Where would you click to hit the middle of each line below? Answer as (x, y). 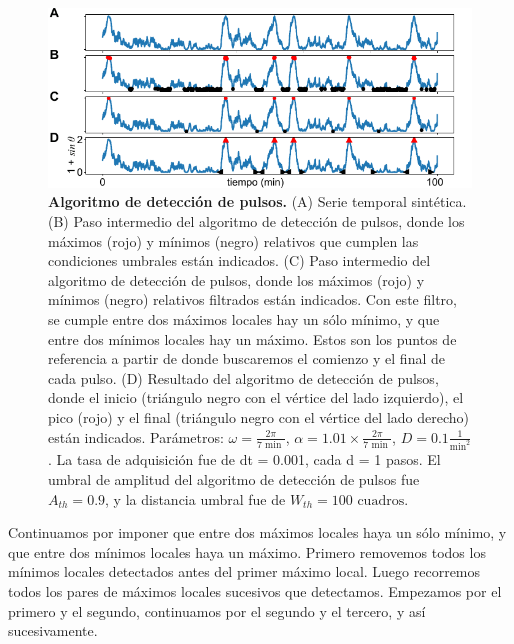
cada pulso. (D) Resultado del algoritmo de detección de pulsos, (243, 377)
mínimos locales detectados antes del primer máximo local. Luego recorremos (244, 571)
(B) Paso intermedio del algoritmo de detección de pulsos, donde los (256, 220)
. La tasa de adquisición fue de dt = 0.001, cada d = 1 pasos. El (244, 459)
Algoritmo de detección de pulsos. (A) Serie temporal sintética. (257, 201)
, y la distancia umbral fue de (195, 498)
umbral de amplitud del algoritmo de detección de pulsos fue (234, 478)
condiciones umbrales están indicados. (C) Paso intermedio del (239, 260)
